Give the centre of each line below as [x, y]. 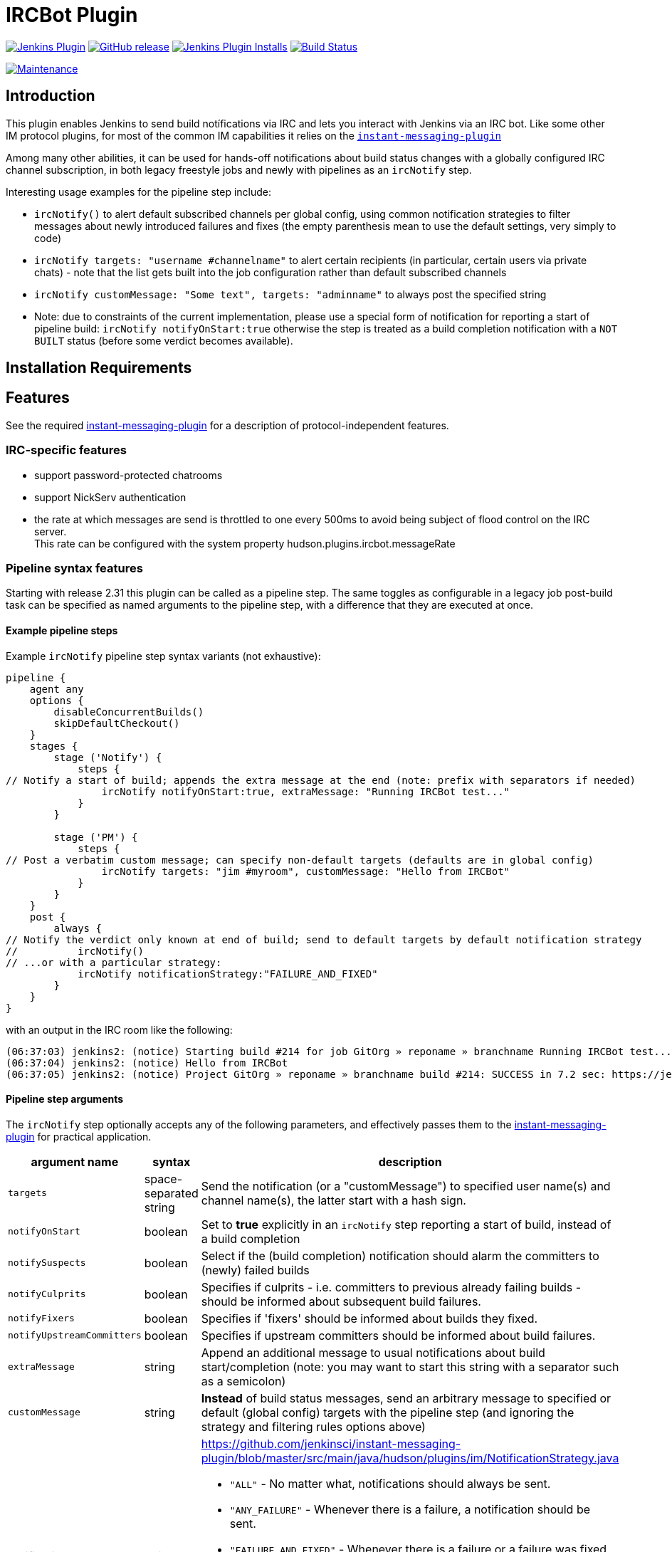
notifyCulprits [47, 1294]
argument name [75, 1162]
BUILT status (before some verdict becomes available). [164, 340]
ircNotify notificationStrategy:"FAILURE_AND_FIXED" [228, 974]
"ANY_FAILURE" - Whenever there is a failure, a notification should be [410, 1509]
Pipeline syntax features [74, 568]
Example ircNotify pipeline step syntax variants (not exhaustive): [163, 656]
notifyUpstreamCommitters [75, 1336]
